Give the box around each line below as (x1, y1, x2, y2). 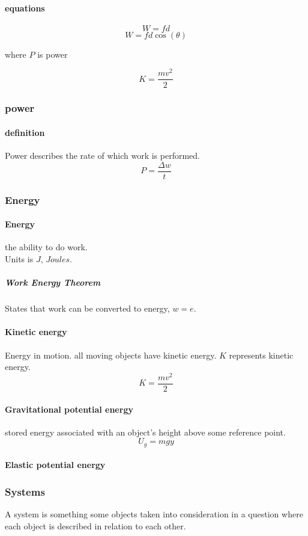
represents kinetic (229, 348, 294, 361)
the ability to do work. (5, 241, 88, 253)
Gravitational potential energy (5, 402, 133, 415)
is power (37, 48, 68, 60)
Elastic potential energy (5, 458, 106, 471)
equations (5, 1, 45, 14)
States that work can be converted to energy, (5, 302, 170, 315)
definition (5, 126, 45, 138)
